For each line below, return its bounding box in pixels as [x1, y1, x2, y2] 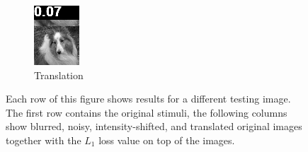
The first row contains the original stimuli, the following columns [6, 105, 287, 119]
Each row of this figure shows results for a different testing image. [6, 91, 291, 106]
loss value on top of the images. [98, 132, 235, 147]
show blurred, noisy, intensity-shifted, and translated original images [6, 119, 302, 134]
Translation [34, 67, 84, 82]
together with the [6, 132, 81, 147]
